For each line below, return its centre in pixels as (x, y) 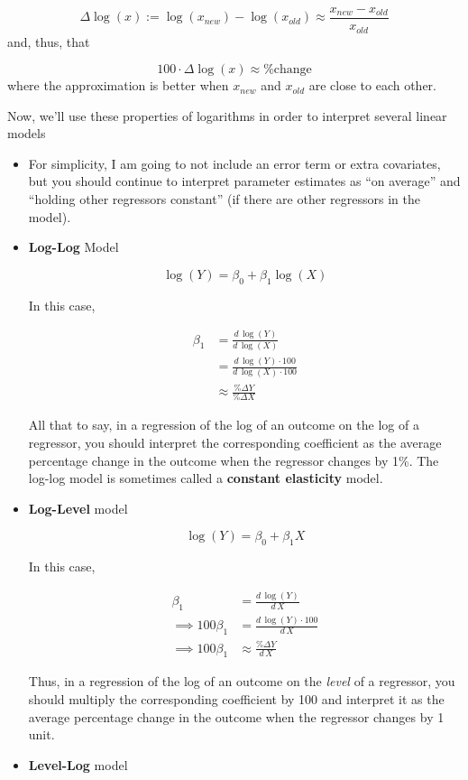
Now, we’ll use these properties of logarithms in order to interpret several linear (227, 115)
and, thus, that (49, 41)
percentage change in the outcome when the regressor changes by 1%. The (234, 460)
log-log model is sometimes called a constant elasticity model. (206, 478)
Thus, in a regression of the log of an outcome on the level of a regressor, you (242, 681)
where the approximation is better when (118, 85)
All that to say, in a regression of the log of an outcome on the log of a (224, 425)
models (27, 133)
